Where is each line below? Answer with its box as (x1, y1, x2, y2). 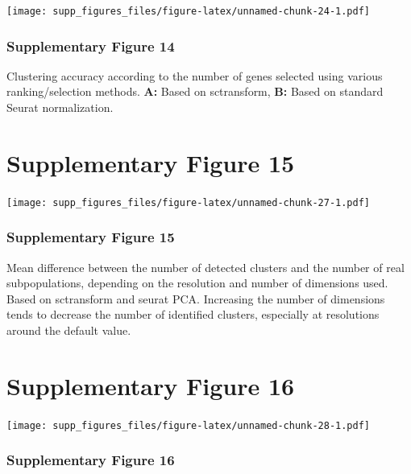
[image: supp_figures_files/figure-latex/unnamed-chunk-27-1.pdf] (6, 196, 371, 208)
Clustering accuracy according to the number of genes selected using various (6, 67, 383, 84)
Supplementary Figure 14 (6, 35, 175, 56)
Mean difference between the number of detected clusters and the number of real (6, 258, 405, 275)
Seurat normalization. (6, 99, 114, 116)
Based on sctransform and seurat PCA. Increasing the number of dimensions (6, 290, 385, 307)
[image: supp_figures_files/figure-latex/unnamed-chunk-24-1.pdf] (6, 6, 371, 17)
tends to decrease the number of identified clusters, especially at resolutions (6, 306, 380, 323)
